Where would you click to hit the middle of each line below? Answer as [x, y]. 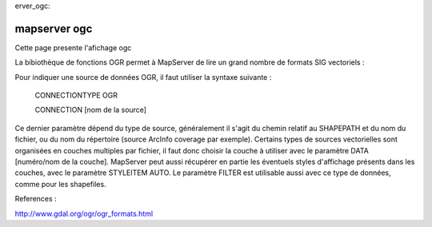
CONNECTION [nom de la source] [91, 110]
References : [36, 199]
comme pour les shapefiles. [61, 184]
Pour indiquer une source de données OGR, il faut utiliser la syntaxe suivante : [143, 77]
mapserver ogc [54, 28]
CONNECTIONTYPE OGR [76, 95]
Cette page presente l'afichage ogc [73, 47]
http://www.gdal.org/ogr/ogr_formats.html [84, 213]
